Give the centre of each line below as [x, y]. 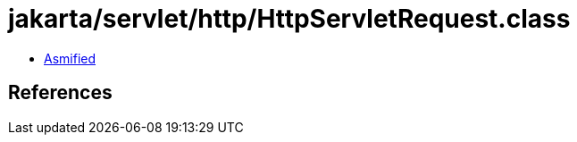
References [60, 93]
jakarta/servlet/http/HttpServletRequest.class [289, 19]
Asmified [70, 58]
